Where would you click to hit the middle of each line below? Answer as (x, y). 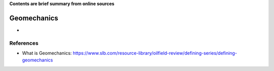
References (24, 43)
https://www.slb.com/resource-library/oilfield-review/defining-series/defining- (155, 53)
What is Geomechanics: (47, 53)
